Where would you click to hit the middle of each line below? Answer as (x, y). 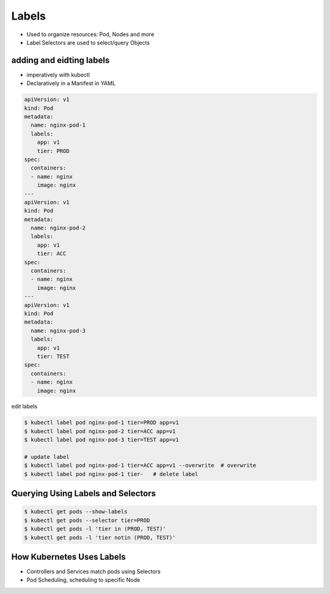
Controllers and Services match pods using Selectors (94, 571)
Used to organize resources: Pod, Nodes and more (90, 34)
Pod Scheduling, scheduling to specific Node (83, 580)
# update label (47, 457)
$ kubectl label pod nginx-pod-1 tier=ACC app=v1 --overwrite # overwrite (140, 466)
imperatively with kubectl (58, 75)
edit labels (24, 406)
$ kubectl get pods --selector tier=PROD (87, 520)
